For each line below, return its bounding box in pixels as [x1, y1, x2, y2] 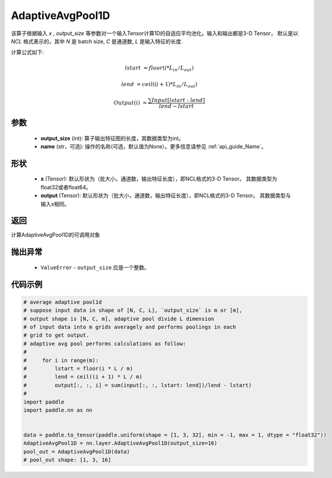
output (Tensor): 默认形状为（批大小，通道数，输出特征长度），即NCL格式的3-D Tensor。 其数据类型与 [40, 192, 291, 199]
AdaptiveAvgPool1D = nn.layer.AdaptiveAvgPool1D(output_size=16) [23, 440, 218, 447]
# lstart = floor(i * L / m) [23, 365, 133, 372]
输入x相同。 [40, 200, 70, 207]
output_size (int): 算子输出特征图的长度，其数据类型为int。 [40, 134, 184, 142]
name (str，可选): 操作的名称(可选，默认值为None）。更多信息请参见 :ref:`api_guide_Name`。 [40, 143, 267, 150]
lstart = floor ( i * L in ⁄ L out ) [124, 64, 194, 72]
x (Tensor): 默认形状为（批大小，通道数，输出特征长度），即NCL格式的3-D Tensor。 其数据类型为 [40, 175, 277, 182]
